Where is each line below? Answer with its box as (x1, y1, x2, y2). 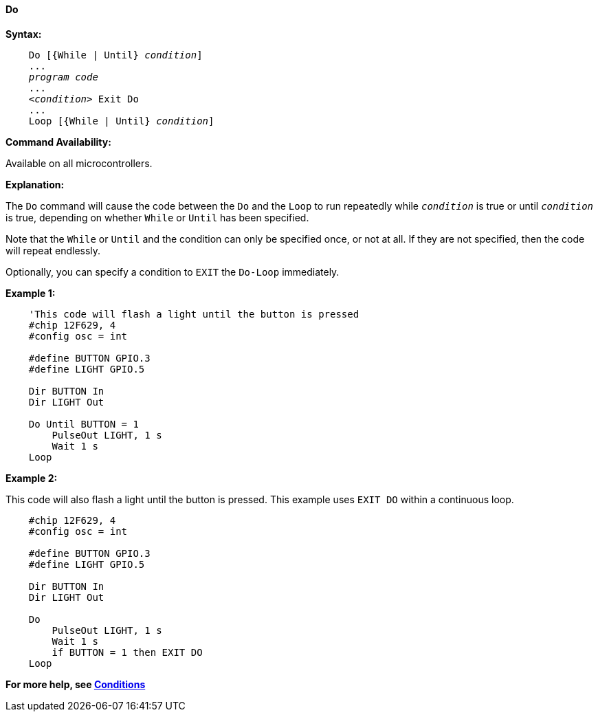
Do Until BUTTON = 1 (28, 418, 139, 430)
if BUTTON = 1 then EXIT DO (52, 646, 203, 658)
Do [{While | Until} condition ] (28, 49, 203, 60)
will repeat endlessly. (5, 244, 101, 256)
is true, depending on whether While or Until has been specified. (5, 211, 309, 223)
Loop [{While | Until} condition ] (28, 115, 214, 126)
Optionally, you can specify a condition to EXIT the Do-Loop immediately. (5, 265, 340, 278)
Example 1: (5, 287, 56, 299)
